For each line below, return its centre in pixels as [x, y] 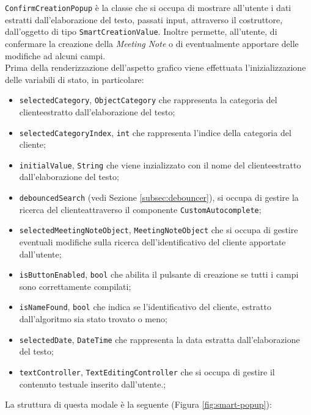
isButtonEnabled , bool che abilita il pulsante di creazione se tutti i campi [159, 274]
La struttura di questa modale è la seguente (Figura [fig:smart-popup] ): [138, 404]
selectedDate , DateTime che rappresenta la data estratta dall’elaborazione [159, 339]
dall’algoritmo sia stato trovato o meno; [93, 319]
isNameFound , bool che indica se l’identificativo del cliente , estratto [145, 307]
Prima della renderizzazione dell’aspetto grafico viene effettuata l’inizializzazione [155, 67]
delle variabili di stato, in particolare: [75, 79]
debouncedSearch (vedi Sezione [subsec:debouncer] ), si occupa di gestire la [159, 197]
